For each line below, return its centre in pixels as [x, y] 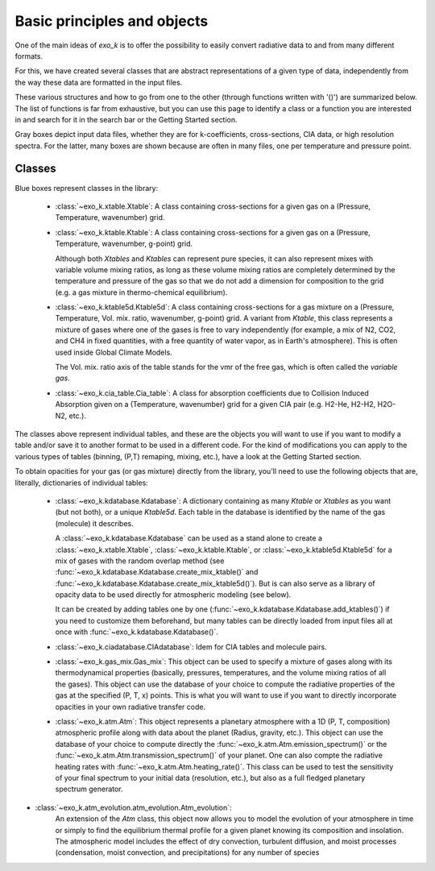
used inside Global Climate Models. [114, 352]
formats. [29, 56]
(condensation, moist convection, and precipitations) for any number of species [187, 852]
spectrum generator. [89, 789]
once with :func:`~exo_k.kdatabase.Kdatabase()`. [137, 632]
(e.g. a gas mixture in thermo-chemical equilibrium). [141, 292]
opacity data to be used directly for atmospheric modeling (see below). [173, 595]
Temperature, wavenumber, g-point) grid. [124, 244]
